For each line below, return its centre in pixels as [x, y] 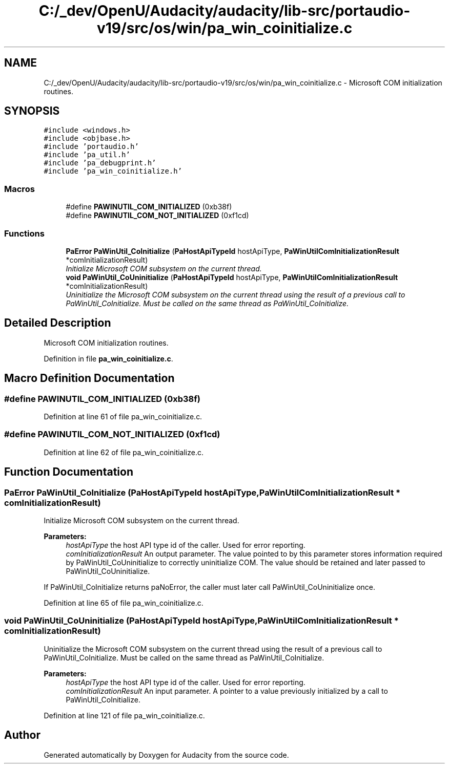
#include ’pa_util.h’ [87, 155]
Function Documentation [69, 472]
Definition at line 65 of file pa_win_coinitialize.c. [124, 603]
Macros [19, 189]
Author [22, 735]
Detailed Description [58, 323]
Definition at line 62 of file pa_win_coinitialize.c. [124, 452]
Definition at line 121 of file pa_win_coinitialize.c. [124, 715]
